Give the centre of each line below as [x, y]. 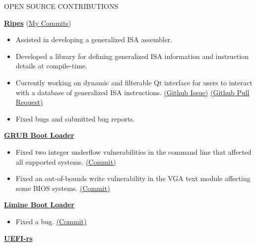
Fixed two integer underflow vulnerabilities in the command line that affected [133, 152]
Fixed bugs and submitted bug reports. [75, 118]
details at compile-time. [51, 66]
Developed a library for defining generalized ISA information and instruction [132, 56]
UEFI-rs [18, 238]
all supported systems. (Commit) [66, 161]
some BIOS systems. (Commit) [63, 188]
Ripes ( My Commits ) [38, 23]
